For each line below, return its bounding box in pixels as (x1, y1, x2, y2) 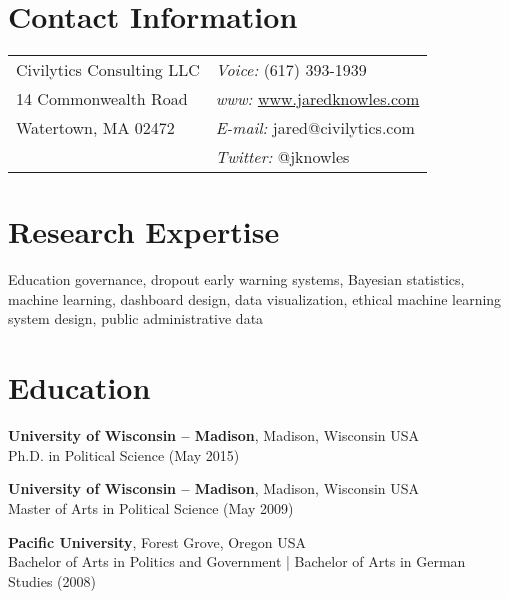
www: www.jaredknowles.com (215, 87, 420, 111)
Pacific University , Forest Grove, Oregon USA (8, 531, 307, 552)
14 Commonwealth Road (16, 87, 188, 111)
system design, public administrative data (8, 308, 264, 329)
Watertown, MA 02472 (16, 116, 175, 140)
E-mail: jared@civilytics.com (215, 116, 415, 140)
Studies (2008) (8, 570, 96, 591)
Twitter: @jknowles (215, 145, 350, 169)
